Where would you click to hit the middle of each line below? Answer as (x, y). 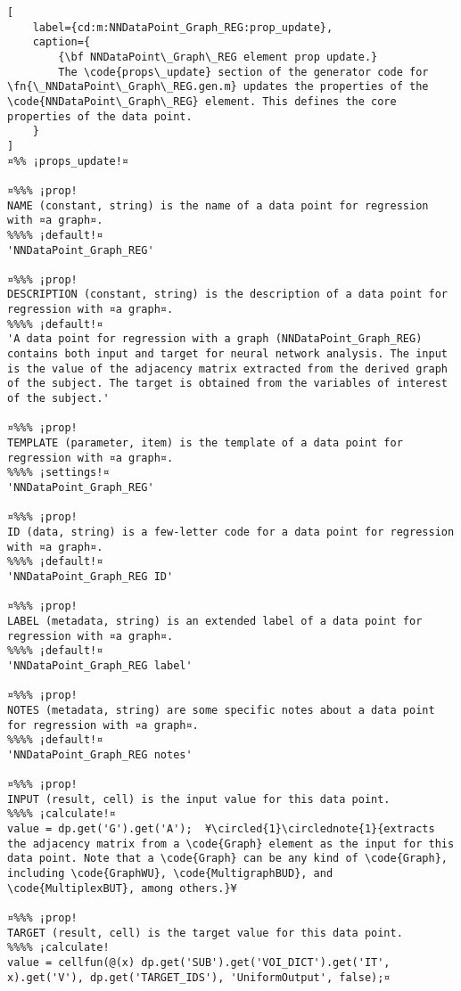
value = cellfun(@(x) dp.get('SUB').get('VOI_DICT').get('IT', (199, 962)
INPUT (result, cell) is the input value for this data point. (199, 799)
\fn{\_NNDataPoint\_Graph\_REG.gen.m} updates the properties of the (218, 87)
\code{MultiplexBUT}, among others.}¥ (122, 888)
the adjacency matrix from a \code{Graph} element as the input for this (231, 844)
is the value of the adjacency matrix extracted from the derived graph (227, 369)
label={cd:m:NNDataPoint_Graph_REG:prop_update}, (183, 27)
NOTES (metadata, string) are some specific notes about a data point (221, 710)
